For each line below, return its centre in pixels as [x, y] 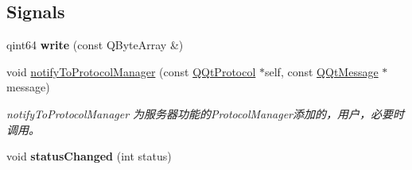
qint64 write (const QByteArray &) [95, 45]
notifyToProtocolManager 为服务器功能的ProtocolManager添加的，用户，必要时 [206, 113]
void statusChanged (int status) [89, 156]
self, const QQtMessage [322, 71]
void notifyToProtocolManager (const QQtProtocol [131, 71]
